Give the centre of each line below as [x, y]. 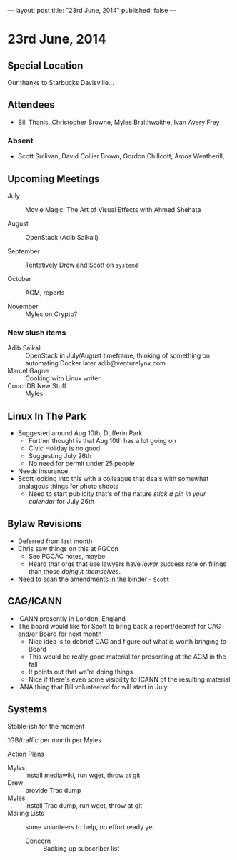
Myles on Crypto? [51, 314]
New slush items [37, 333]
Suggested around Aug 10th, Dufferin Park [80, 433]
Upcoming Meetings [54, 179]
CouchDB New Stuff [37, 386]
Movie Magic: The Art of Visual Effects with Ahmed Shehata [113, 209]
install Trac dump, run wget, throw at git [84, 806]
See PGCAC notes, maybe [67, 556]
